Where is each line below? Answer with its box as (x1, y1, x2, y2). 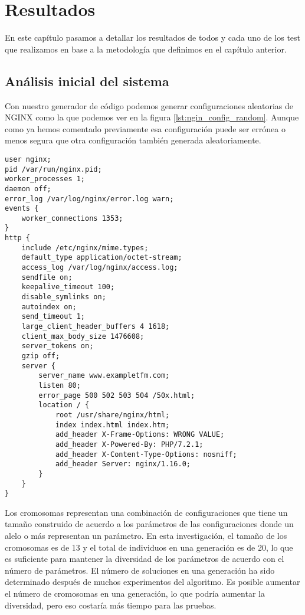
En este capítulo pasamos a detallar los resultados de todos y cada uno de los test (5, 31, 301, 44)
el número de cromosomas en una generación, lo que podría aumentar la (5, 587, 265, 600)
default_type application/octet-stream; (21, 253, 182, 262)
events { (5, 204, 39, 213)
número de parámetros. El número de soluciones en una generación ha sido (5, 564, 275, 576)
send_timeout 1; (21, 312, 86, 321)
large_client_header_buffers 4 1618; (21, 322, 170, 331)
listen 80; (38, 381, 81, 390)
